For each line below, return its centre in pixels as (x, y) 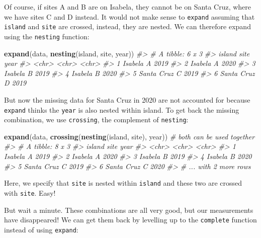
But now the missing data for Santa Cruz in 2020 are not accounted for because (127, 99)
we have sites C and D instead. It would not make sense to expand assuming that (129, 16)
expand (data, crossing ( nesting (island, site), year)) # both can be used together (129, 136)
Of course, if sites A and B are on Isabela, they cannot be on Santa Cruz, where (128, 7)
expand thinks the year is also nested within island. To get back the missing (122, 109)
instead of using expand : (41, 229)
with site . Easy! (30, 192)
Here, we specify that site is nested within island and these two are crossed (123, 183)
